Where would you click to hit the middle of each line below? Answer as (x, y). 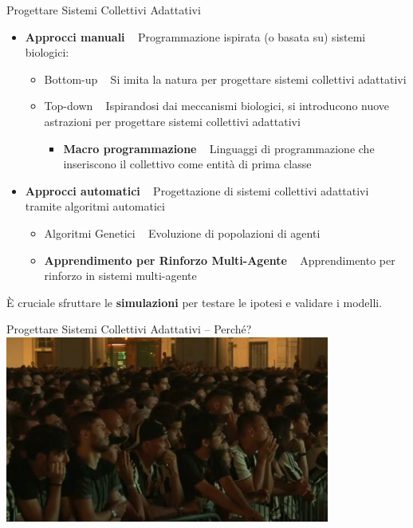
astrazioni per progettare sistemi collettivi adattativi (172, 121)
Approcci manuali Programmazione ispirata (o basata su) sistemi (195, 36)
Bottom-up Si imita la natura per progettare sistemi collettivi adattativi (225, 79)
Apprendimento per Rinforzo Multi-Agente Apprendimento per (220, 260)
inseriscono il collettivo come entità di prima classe (187, 164)
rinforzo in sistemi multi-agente (120, 276)
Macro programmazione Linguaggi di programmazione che (219, 148)
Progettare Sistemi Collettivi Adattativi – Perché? (129, 329)
